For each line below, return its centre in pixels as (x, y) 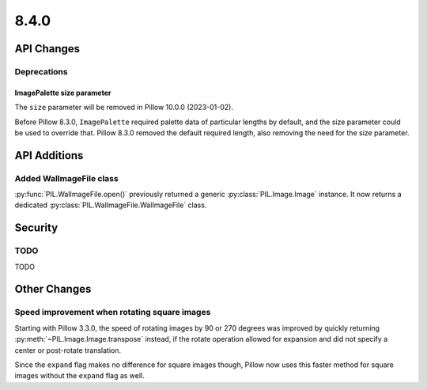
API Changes (47, 49)
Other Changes (53, 289)
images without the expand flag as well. (80, 376)
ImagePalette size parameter (63, 93)
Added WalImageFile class (66, 178)
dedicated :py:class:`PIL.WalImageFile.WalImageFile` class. (111, 205)
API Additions (49, 155)
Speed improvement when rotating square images (113, 312)
